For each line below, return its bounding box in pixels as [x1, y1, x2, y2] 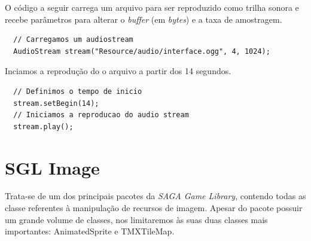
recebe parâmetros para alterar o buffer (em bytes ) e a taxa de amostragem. [5, 13, 282, 25]
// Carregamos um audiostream [13, 35, 133, 44]
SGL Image [5, 155, 100, 179]
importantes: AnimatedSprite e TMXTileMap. [5, 225, 175, 237]
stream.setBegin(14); [13, 99, 99, 108]
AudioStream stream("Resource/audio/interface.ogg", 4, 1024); [13, 47, 270, 56]
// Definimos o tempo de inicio [13, 87, 142, 96]
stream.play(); [13, 122, 74, 131]
